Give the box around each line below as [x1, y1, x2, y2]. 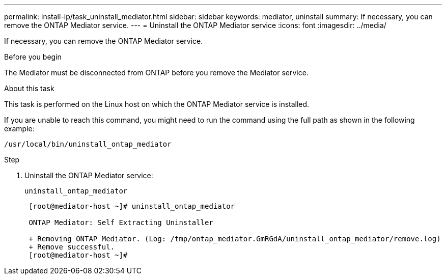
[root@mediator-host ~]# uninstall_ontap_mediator [29, 202, 235, 210]
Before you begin [4, 52, 62, 61]
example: [4, 124, 35, 133]
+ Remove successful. [29, 243, 115, 251]
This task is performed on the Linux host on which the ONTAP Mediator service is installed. [4, 100, 310, 108]
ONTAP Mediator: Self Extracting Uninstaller [29, 218, 213, 227]
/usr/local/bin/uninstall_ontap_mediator [4, 140, 172, 148]
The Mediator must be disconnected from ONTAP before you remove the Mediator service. [4, 68, 309, 77]
